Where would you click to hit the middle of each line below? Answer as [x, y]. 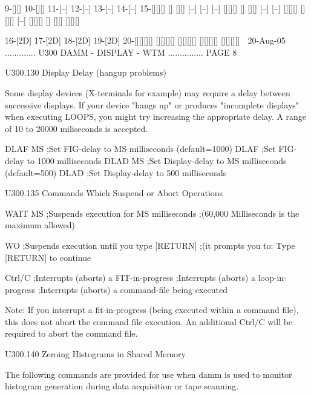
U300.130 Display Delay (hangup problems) [86, 72]
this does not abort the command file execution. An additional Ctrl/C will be [149, 321]
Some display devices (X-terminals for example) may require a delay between [148, 92]
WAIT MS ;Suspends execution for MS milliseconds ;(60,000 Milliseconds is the [152, 213]
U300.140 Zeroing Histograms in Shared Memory [95, 354]
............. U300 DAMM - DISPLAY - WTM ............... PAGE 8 [121, 52]
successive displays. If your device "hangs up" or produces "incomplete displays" [152, 104]
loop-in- [272, 278]
